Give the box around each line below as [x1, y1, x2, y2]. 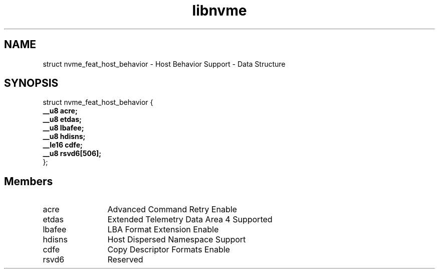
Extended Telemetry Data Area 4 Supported [107, 214, 273, 225]
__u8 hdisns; [43, 132, 86, 141]
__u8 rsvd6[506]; [43, 149, 102, 158]
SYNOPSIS [4, 77, 59, 90]
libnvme [192, 2, 247, 19]
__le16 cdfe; [43, 141, 83, 150]
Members [4, 175, 53, 188]
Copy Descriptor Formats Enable [107, 244, 230, 255]
